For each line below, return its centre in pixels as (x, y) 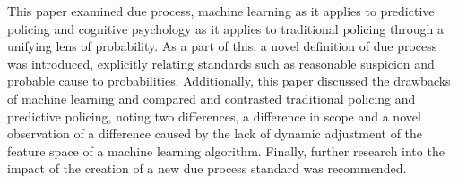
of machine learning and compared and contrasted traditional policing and (212, 98)
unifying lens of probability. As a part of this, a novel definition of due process (222, 46)
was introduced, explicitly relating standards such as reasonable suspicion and (221, 63)
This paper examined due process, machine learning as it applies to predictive (221, 11)
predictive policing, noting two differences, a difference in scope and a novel (214, 116)
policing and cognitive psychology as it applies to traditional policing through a (225, 28)
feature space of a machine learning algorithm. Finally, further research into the (226, 150)
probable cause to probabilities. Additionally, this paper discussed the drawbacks (229, 81)
